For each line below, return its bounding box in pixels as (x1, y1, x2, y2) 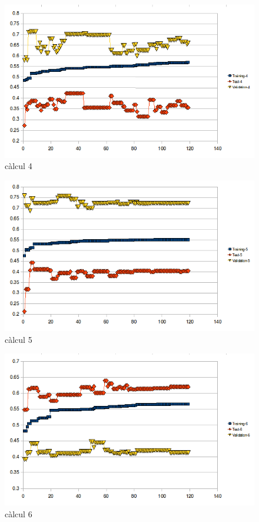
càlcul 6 (5, 508, 32, 520)
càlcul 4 (5, 160, 32, 172)
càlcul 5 (5, 333, 32, 345)
